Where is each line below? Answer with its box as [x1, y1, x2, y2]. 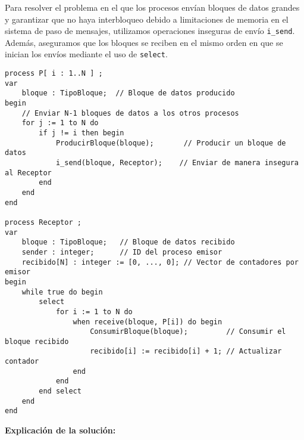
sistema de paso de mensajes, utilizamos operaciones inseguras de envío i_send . [5, 24, 295, 37]
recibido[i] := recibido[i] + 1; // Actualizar [90, 347, 282, 356]
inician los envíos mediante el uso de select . [5, 48, 168, 60]
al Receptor [5, 168, 52, 177]
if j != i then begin [39, 129, 124, 138]
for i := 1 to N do [55, 307, 133, 316]
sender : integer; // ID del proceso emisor [21, 247, 222, 256]
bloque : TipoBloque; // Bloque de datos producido [21, 89, 235, 98]
